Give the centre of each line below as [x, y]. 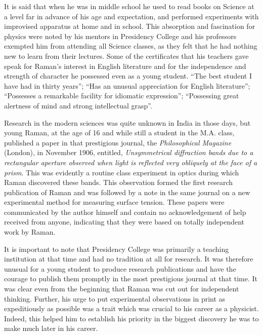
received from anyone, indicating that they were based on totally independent [124, 222]
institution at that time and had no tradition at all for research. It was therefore [129, 259]
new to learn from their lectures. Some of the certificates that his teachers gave [126, 55]
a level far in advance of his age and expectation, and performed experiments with [131, 16]
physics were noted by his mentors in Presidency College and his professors [120, 36]
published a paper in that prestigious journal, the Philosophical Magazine [118, 142]
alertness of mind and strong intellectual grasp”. [78, 105]
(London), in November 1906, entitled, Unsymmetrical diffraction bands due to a [129, 152]
